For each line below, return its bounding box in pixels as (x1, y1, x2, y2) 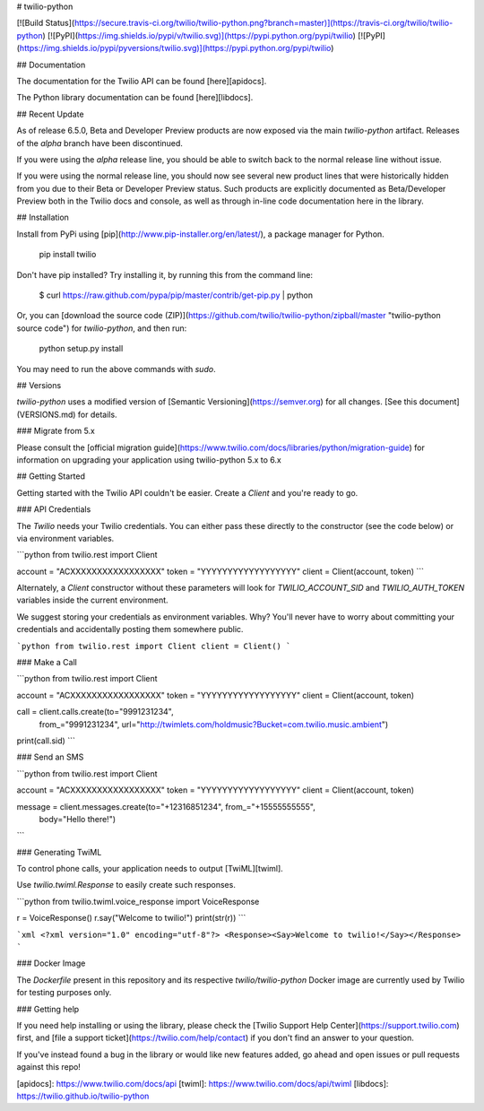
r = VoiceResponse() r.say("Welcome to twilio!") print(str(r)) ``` (16, 913, 246, 924)
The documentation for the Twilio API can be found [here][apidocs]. (16, 75, 267, 86)
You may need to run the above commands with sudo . (16, 363, 216, 374)
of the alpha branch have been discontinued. (16, 137, 184, 148)
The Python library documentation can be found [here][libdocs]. (16, 92, 254, 103)
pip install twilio (39, 249, 97, 260)
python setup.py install (39, 343, 124, 354)
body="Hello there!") (39, 813, 117, 824)
